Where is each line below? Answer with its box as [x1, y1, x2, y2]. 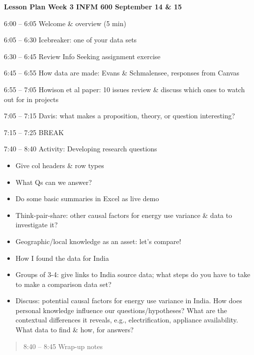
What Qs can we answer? [15, 177, 92, 187]
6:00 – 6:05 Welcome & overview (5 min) [4, 18, 126, 28]
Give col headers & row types [15, 160, 104, 170]
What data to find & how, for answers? [15, 324, 134, 335]
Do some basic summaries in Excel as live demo [15, 193, 159, 204]
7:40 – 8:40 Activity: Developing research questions [4, 143, 157, 154]
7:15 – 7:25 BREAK [4, 127, 64, 137]
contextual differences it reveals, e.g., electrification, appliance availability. [15, 315, 238, 325]
